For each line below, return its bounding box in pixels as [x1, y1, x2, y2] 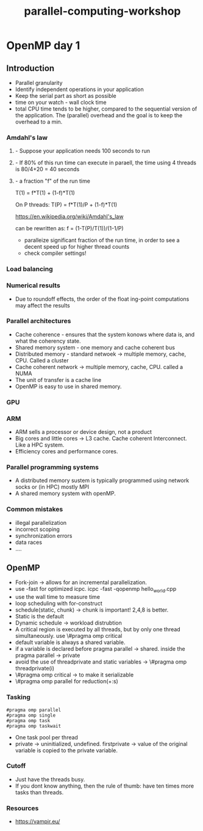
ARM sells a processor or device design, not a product [15, 428, 152, 436]
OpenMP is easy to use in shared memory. [15, 383, 122, 390]
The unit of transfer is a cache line [15, 376, 102, 383]
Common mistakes [6, 505, 63, 514]
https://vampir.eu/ [15, 818, 60, 826]
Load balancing [6, 265, 53, 273]
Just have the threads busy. [15, 775, 85, 783]
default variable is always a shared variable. [15, 639, 126, 646]
